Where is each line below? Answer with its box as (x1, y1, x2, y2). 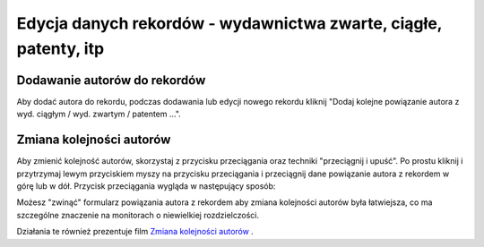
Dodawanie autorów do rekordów (16, 72, 206, 88)
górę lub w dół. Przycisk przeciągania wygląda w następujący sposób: (16, 180, 276, 192)
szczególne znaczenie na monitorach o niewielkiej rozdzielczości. (16, 209, 260, 220)
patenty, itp (16, 38, 105, 58)
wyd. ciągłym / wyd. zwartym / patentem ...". (16, 108, 181, 120)
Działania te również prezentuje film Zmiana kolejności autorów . (16, 226, 255, 237)
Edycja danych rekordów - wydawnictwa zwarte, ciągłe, (16, 13, 443, 33)
